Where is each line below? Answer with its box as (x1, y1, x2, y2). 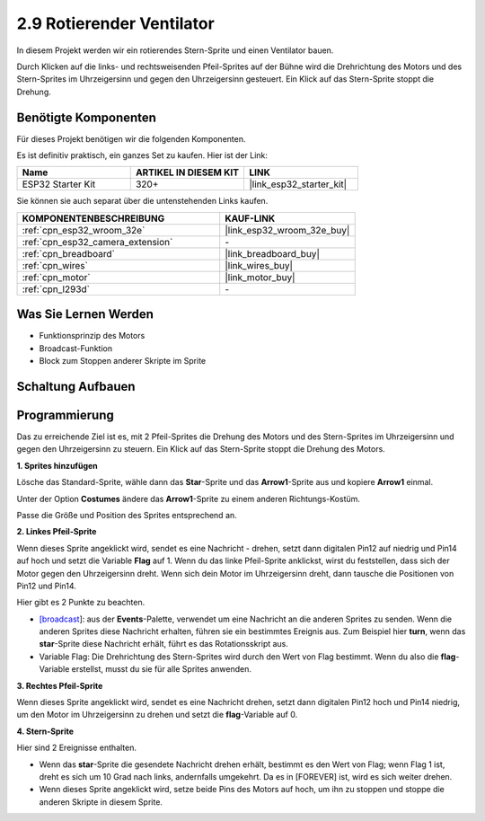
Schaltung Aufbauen (16, 378, 136, 394)
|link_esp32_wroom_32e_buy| (225, 224, 350, 236)
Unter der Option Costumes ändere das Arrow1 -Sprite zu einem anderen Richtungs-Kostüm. (16, 493, 361, 504)
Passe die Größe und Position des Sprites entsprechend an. (16, 509, 237, 520)
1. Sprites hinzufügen (16, 460, 98, 471)
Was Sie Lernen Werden (16, 306, 154, 322)
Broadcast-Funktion (39, 342, 112, 354)
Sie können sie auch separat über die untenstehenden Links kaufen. (16, 196, 269, 207)
